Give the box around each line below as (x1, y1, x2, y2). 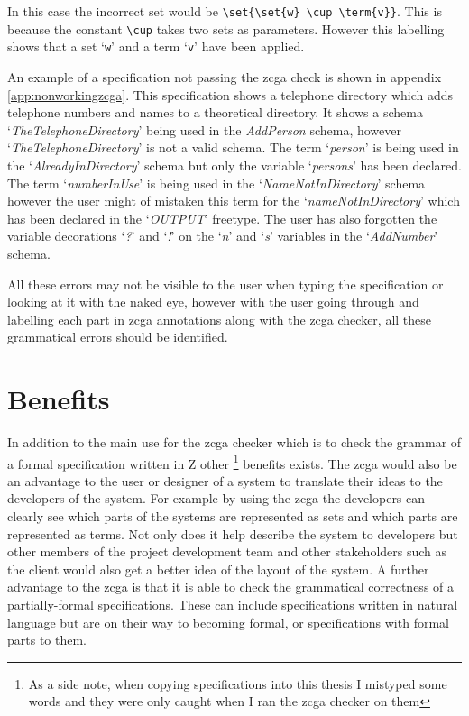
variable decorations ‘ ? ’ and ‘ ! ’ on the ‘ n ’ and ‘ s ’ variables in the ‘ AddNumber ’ (7, 226, 438, 245)
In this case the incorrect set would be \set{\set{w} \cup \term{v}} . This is (7, 2, 442, 20)
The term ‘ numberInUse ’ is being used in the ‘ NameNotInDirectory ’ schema (7, 173, 426, 192)
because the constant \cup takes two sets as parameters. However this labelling (7, 19, 445, 38)
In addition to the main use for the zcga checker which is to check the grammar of (7, 433, 462, 451)
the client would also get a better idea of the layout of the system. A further (7, 559, 429, 578)
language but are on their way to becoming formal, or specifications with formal (7, 612, 449, 631)
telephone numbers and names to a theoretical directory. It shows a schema (7, 103, 423, 122)
